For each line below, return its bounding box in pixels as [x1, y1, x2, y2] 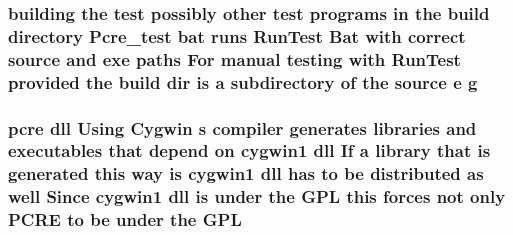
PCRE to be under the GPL [8, 207, 242, 232]
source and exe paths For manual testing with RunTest [8, 46, 461, 71]
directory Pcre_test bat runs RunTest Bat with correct [8, 23, 466, 48]
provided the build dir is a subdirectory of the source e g [8, 69, 478, 94]
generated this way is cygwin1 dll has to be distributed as [8, 161, 484, 186]
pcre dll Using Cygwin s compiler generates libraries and [8, 115, 477, 140]
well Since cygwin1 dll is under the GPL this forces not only [8, 184, 506, 209]
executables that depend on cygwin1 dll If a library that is [8, 138, 491, 163]
